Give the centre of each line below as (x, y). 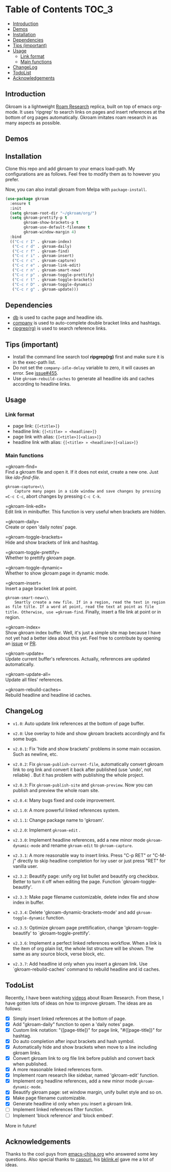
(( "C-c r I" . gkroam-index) (41, 242)
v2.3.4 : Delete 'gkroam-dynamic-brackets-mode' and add (74, 912)
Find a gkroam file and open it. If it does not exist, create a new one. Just (82, 472)
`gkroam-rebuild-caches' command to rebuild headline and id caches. (86, 969)
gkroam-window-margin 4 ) (50, 232)
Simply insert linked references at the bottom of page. (69, 1018)
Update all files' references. (34, 680)
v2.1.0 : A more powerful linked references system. (66, 810)
